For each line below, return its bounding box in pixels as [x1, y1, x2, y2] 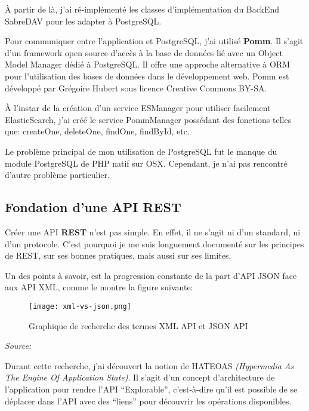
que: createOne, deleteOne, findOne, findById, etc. [5, 125, 190, 137]
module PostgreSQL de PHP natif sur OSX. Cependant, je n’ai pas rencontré [5, 157, 288, 169]
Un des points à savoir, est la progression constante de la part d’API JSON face [5, 269, 297, 281]
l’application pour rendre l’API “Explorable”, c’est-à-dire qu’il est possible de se [5, 382, 298, 395]
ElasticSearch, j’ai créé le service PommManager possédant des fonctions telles [5, 113, 292, 125]
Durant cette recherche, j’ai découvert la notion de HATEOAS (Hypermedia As [5, 359, 294, 372]
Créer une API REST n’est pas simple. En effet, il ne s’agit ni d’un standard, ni [5, 225, 301, 238]
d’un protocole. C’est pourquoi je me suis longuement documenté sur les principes [5, 237, 304, 250]
